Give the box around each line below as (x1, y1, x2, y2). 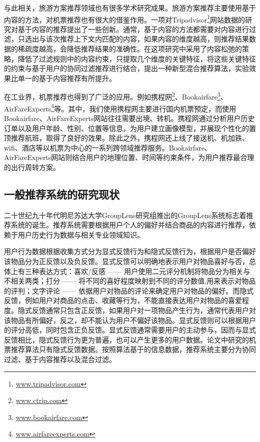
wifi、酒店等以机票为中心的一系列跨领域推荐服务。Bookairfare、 (4, 142, 211, 152)
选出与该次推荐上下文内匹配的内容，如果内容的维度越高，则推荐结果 (24, 33, 249, 44)
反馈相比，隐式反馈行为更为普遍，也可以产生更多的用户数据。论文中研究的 (4, 334, 249, 344)
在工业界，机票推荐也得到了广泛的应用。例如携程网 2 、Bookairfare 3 (4, 90, 220, 102)
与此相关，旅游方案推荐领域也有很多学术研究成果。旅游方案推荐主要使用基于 (4, 2, 256, 12)
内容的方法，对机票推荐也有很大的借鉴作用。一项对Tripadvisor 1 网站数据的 (4, 12, 245, 24)
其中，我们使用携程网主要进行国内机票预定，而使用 (68, 103, 236, 113)
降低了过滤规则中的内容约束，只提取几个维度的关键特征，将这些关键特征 (17, 53, 256, 63)
